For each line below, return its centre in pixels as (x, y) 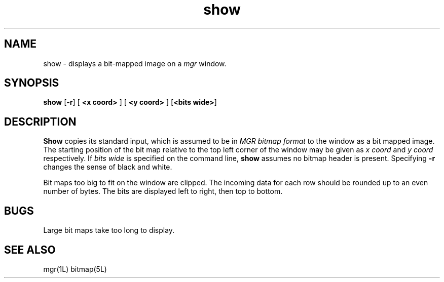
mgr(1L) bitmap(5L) (75, 269)
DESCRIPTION (40, 122)
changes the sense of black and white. (108, 167)
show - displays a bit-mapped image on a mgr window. (135, 63)
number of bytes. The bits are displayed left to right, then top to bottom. (163, 191)
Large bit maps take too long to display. (109, 230)
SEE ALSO (30, 250)
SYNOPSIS (32, 83)
